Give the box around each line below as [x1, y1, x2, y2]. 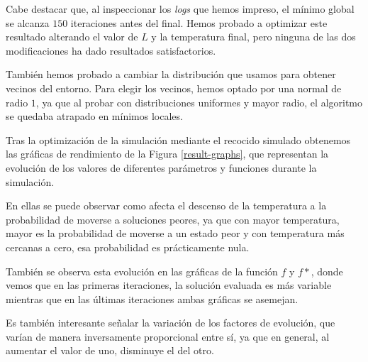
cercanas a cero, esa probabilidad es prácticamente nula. [6, 239, 250, 254]
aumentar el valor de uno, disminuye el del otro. [6, 343, 214, 358]
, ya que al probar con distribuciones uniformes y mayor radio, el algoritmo [35, 94, 363, 109]
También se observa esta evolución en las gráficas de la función [6, 263, 278, 278]
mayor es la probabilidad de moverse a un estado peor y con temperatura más [6, 226, 345, 241]
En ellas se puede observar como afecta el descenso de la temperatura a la [6, 198, 327, 213]
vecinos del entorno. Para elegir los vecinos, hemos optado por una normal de [6, 80, 342, 95]
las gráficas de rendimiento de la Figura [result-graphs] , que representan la [6, 146, 329, 161]
